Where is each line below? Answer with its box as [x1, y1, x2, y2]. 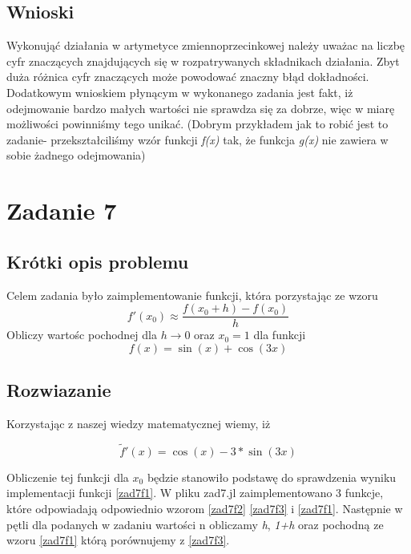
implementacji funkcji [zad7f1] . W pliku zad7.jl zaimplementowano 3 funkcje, [6, 484, 384, 501]
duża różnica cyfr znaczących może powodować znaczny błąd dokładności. [6, 68, 369, 85]
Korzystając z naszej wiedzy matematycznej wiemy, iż [6, 414, 271, 431]
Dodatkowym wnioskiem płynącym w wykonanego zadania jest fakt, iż [6, 83, 353, 100]
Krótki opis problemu [6, 249, 189, 273]
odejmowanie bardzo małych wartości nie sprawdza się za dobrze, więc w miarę [6, 99, 395, 116]
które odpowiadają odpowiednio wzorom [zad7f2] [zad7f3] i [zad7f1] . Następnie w [6, 499, 403, 516]
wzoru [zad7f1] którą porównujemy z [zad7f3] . [6, 532, 230, 548]
